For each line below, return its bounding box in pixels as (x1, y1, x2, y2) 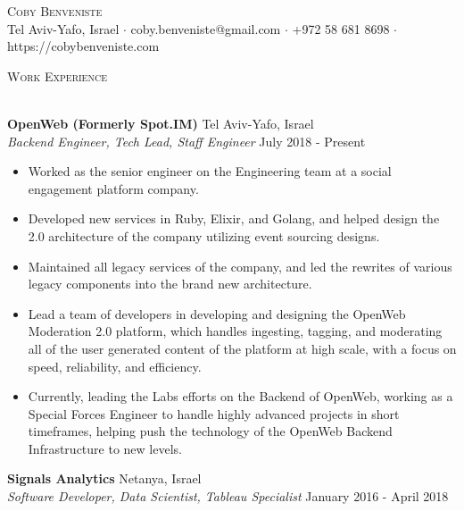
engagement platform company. (28, 179, 199, 197)
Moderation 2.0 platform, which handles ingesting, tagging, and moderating (28, 322, 443, 340)
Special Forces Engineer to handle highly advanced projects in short (28, 404, 400, 423)
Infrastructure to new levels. (28, 439, 182, 457)
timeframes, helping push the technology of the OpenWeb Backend (28, 422, 393, 440)
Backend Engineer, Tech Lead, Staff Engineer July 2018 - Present (7, 131, 366, 150)
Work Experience (7, 66, 107, 85)
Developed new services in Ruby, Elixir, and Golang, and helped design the (28, 209, 440, 228)
